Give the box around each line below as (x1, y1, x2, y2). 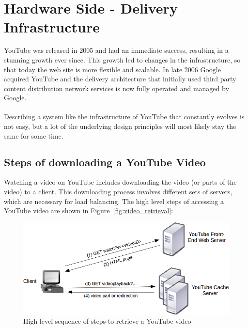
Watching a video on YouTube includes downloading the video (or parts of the (4, 177, 237, 187)
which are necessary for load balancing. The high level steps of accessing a (4, 196, 224, 206)
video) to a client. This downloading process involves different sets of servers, (4, 187, 232, 197)
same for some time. (4, 130, 63, 141)
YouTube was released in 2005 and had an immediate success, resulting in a (4, 45, 229, 55)
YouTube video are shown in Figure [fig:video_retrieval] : (4, 205, 173, 216)
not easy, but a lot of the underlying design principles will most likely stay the (4, 121, 236, 131)
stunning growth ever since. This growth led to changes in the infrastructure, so (4, 54, 241, 64)
